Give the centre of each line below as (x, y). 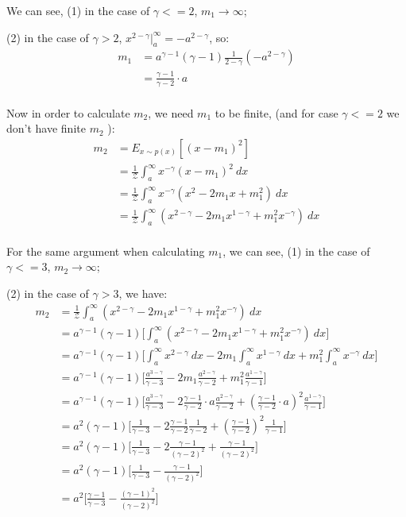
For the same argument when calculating (106, 251)
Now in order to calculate (68, 112)
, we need (171, 112)
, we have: (143, 293)
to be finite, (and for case (276, 112)
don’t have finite (46, 128)
